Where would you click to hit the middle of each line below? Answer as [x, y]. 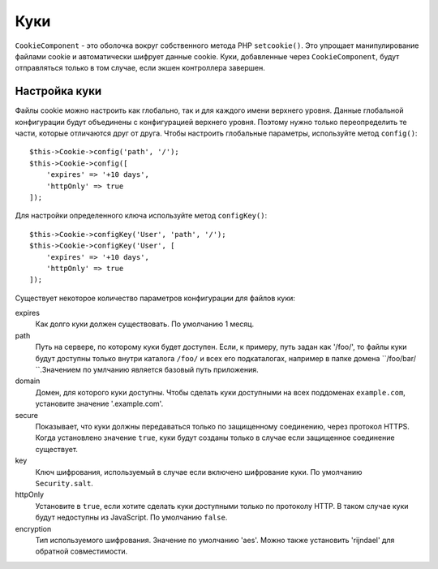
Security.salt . [64, 483]
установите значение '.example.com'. [99, 404]
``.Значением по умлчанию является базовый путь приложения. [147, 370]
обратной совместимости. [82, 551]
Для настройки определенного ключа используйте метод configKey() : [141, 216]
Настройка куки [58, 91]
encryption [33, 528]
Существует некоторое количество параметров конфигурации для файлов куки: [155, 298]
